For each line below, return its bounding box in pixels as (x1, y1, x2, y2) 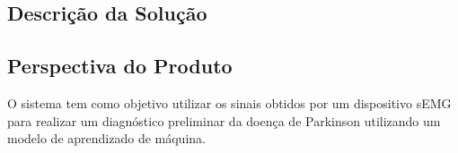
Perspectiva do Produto (7, 52, 233, 80)
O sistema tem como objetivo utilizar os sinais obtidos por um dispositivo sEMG (7, 93, 452, 112)
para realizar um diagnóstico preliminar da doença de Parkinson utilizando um (7, 111, 441, 130)
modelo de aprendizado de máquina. (7, 129, 206, 148)
